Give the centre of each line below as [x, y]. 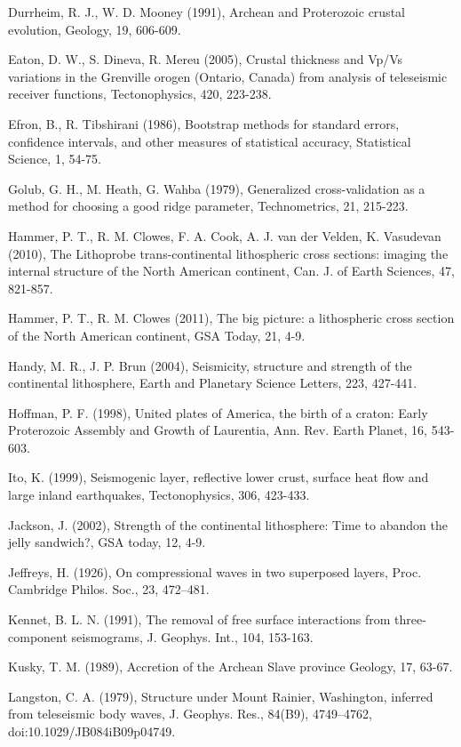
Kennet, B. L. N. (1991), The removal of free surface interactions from [199, 619]
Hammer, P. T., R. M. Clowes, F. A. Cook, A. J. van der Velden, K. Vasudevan [225, 235]
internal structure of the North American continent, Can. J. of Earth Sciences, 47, [231, 271]
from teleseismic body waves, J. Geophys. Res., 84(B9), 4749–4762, [190, 714]
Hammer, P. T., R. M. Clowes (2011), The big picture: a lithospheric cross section [231, 318]
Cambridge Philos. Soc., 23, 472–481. [109, 589]
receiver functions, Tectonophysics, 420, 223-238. [140, 94]
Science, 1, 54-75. [55, 159]
